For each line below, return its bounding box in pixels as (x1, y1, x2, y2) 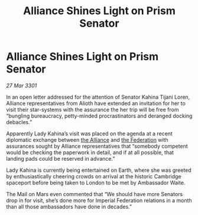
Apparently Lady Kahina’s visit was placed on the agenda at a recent (6, 130, 173, 137)
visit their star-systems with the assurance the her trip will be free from (6, 106, 179, 113)
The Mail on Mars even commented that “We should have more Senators (6, 190, 183, 197)
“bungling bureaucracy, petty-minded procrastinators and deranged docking (6, 112, 193, 119)
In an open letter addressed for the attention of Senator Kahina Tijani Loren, (6, 93, 190, 100)
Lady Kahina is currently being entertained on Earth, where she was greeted (6, 167, 192, 174)
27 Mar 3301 (6, 82, 37, 89)
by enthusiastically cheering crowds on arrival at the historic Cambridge (6, 172, 181, 180)
